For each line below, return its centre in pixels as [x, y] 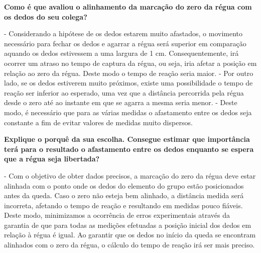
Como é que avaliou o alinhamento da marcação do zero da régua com [128, 7]
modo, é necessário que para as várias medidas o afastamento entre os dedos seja [128, 112]
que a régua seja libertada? [52, 159]
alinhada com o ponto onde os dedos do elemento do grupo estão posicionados [124, 185]
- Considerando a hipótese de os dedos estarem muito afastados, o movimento [123, 33]
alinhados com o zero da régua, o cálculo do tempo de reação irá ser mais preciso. [129, 245]
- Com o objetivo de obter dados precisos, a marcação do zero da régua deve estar [130, 175]
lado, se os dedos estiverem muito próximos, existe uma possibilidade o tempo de [128, 83]
